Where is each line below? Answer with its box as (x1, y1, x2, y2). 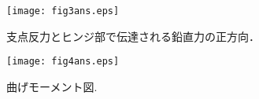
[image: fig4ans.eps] (6, 56, 120, 68)
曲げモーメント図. (6, 78, 98, 94)
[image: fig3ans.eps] (6, 5, 120, 16)
